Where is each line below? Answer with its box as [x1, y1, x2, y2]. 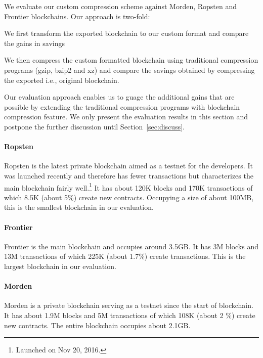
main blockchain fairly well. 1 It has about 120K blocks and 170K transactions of [4, 181, 253, 193]
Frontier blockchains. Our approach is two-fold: [4, 11, 150, 21]
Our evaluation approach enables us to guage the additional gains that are [4, 92, 235, 102]
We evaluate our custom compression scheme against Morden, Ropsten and [4, 1, 237, 11]
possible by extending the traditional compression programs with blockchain [4, 101, 240, 112]
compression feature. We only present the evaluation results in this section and [4, 111, 248, 122]
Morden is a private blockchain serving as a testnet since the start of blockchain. [4, 300, 253, 310]
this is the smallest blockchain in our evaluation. [4, 202, 154, 212]
